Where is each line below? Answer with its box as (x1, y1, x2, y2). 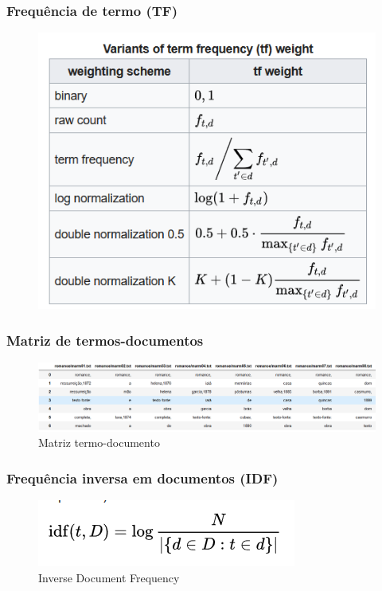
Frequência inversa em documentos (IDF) (6, 468, 279, 487)
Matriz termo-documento (38, 434, 160, 451)
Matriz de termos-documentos (6, 330, 204, 350)
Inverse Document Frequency (38, 569, 180, 585)
